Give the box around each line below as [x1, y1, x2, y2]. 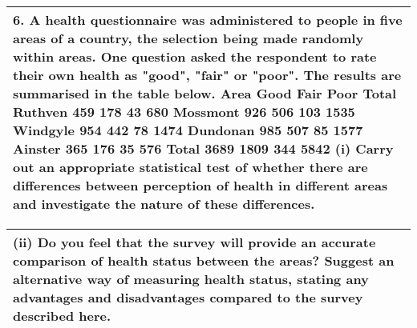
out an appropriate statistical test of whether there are [13, 158, 368, 176]
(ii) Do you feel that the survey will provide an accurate [13, 233, 376, 251]
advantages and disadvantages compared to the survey [13, 288, 363, 306]
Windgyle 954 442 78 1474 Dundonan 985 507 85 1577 [13, 121, 363, 139]
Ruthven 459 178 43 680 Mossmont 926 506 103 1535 [13, 102, 355, 121]
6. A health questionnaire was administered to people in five [13, 10, 403, 29]
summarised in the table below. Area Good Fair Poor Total [13, 84, 397, 102]
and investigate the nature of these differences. [13, 194, 315, 213]
